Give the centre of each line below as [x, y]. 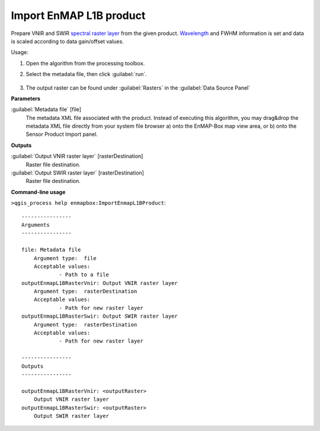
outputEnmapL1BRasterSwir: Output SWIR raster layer [100, 316]
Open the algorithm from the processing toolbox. [85, 63]
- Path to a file [84, 275]
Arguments [36, 225]
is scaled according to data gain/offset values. [67, 41]
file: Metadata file [51, 250]
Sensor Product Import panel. [62, 134]
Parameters [26, 99]
